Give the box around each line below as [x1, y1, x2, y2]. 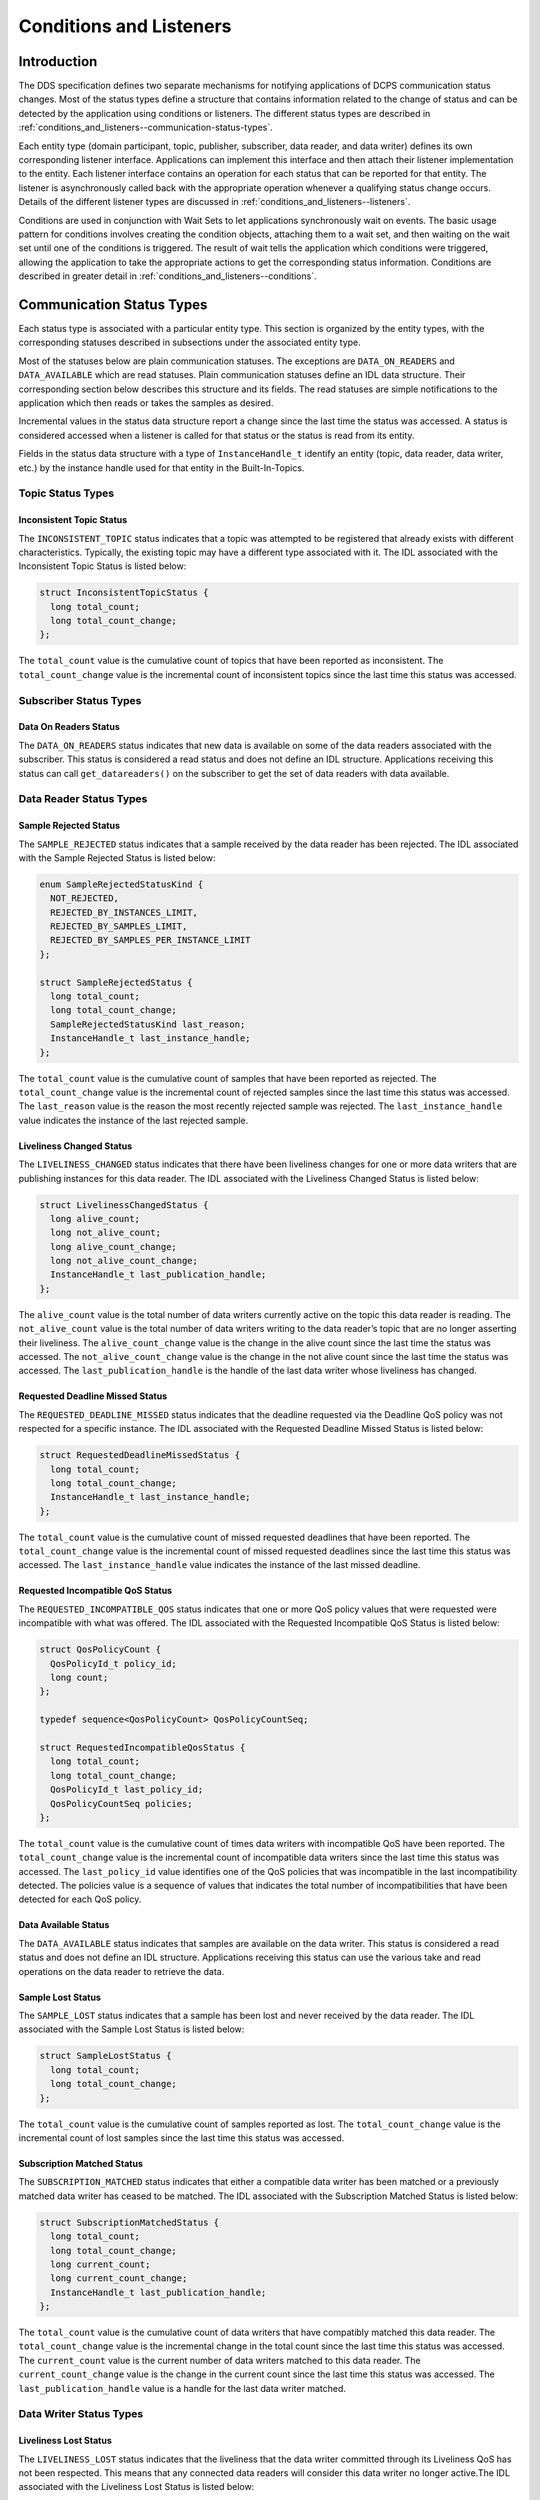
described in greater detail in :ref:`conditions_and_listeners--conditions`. [18, 270, 317, 282]
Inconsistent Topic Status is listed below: [18, 560, 187, 572]
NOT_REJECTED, [50, 893, 120, 904]
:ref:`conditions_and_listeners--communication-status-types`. [18, 121, 274, 134]
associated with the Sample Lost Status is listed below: [18, 2023, 245, 2035]
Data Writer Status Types [18, 2407, 144, 2421]
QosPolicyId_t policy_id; [50, 1658, 177, 1669]
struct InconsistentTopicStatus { [39, 587, 209, 599]
